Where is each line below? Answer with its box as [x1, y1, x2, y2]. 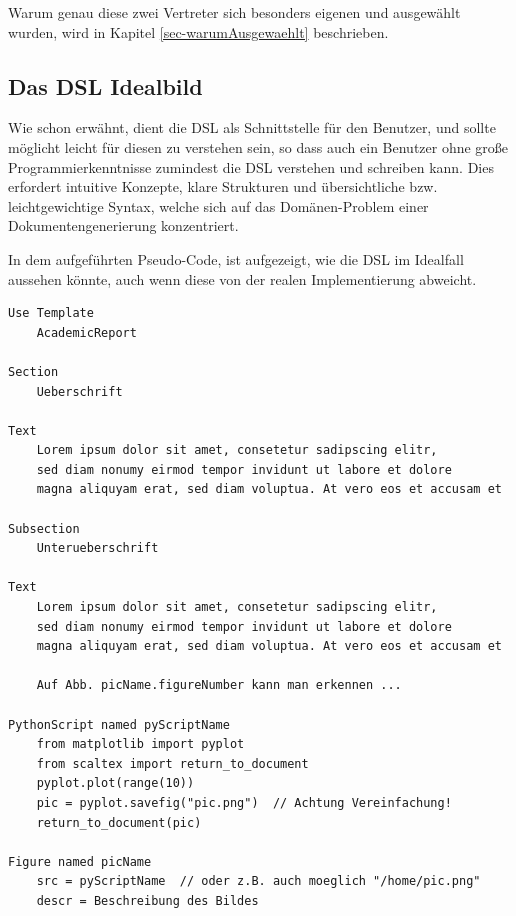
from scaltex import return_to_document [36, 756, 309, 771]
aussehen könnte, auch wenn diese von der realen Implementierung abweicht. [8, 268, 477, 289]
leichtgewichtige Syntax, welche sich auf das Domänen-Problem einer [8, 195, 429, 216]
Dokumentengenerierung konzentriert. [8, 215, 239, 236]
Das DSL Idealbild [8, 70, 203, 101]
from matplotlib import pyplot [36, 737, 245, 752]
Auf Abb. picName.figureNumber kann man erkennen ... [36, 678, 402, 693]
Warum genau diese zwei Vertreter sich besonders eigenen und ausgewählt [8, 2, 461, 22]
